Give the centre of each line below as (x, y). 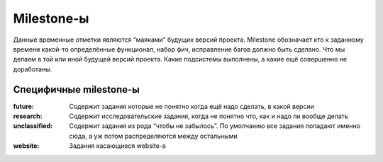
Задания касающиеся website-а (117, 146)
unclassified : (33, 126)
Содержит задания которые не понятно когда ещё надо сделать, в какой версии (192, 106)
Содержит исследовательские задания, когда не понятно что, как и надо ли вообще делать (209, 116)
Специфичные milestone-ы (76, 89)
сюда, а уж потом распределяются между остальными (153, 136)
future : (24, 106)
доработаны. (33, 69)
